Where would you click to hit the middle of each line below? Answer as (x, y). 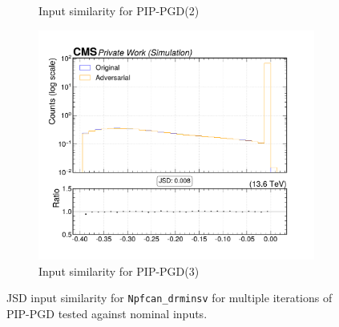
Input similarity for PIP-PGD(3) (119, 270)
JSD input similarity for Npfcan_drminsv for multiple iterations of (169, 298)
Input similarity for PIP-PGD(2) (119, 10)
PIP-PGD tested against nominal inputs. (107, 313)
